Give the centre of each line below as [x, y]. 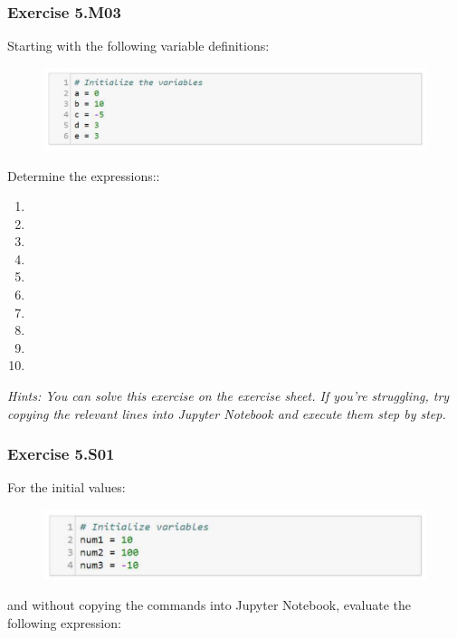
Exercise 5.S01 [61, 454]
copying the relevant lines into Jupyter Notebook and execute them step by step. [227, 413]
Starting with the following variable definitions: [138, 46]
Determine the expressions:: [84, 175]
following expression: [64, 623]
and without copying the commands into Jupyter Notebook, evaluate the [209, 605]
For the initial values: [67, 487]
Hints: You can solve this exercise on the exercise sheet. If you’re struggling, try [228, 396]
